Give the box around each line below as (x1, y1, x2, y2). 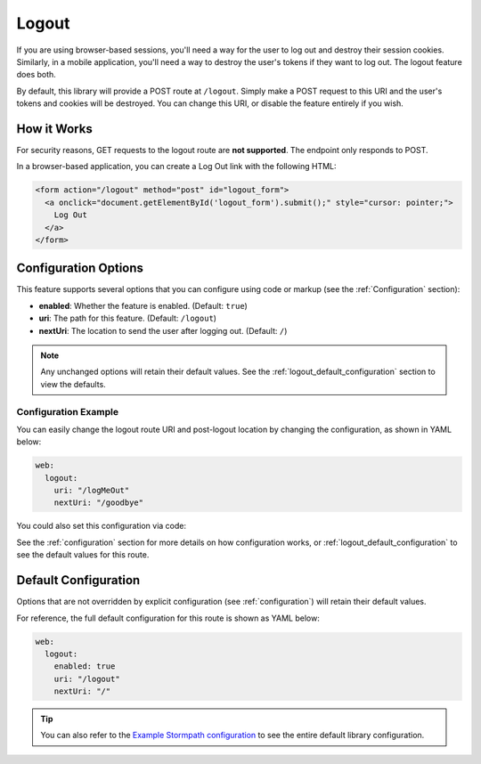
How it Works (16, 121, 93, 136)
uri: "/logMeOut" (53, 485, 130, 496)
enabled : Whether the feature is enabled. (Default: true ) (38, 300, 249, 311)
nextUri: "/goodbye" (53, 498, 144, 508)
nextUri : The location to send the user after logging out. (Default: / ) (38, 325, 288, 336)
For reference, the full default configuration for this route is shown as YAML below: (16, 613, 320, 623)
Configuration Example (16, 405, 119, 418)
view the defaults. (40, 378, 106, 389)
